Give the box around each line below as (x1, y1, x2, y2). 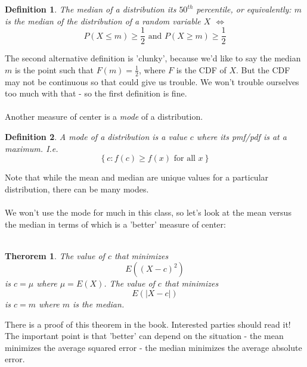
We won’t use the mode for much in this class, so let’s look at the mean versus (5, 206, 292, 219)
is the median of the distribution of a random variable (5, 14, 201, 27)
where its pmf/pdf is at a (196, 130, 287, 143)
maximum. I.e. (5, 142, 58, 154)
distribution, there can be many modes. (5, 182, 149, 195)
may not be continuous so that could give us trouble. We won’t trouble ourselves (5, 75, 299, 88)
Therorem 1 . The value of (5, 249, 105, 262)
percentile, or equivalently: (196, 3, 292, 15)
